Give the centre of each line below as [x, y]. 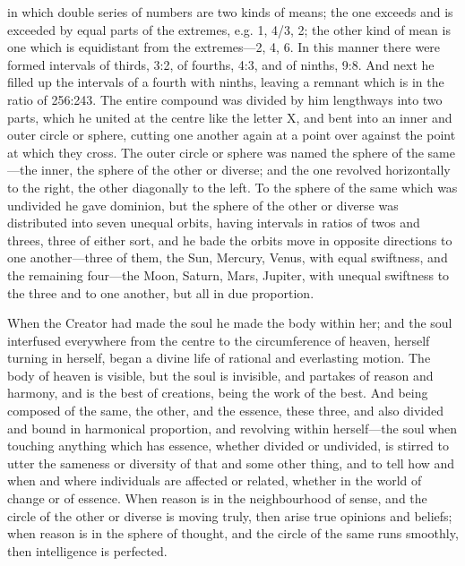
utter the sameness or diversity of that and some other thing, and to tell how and [231, 463]
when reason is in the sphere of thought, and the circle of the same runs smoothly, [233, 533]
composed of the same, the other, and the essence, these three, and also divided [225, 411]
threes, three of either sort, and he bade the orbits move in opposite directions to [230, 240]
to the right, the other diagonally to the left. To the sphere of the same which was [232, 187]
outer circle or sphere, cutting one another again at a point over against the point [232, 135]
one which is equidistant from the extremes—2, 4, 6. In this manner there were [224, 47]
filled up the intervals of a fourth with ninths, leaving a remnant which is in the [226, 82]
